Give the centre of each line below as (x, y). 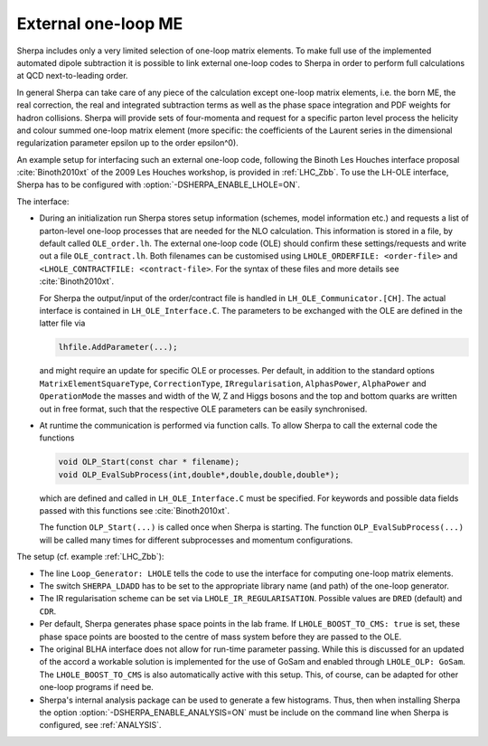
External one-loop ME (100, 24)
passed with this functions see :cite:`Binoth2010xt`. (135, 511)
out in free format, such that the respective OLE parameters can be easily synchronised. (203, 409)
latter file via (62, 323)
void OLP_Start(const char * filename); (149, 462)
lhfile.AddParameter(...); (118, 347)
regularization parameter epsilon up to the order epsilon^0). (127, 143)
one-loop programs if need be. (96, 687)
